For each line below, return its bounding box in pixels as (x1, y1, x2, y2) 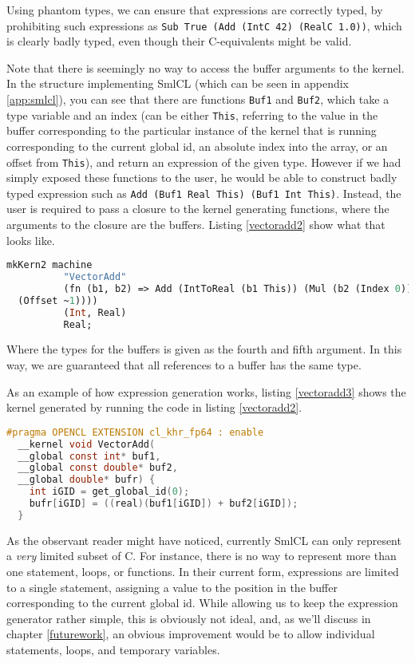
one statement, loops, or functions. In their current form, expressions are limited (6, 563, 399, 580)
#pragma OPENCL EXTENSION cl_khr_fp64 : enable (6, 426, 264, 438)
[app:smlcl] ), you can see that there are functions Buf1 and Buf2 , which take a (6, 91, 389, 108)
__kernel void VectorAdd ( (18, 438, 156, 450)
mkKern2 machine (6, 259, 93, 271)
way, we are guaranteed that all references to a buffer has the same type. (6, 357, 362, 373)
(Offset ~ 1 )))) (18, 294, 98, 306)
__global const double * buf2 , (18, 462, 178, 474)
